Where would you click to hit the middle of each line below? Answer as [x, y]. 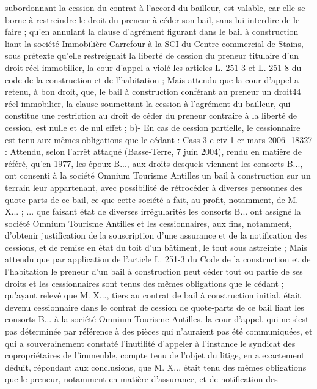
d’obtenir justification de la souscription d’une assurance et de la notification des [156, 235]
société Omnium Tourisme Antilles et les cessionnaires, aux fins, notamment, [148, 223]
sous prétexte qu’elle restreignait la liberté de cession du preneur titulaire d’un [152, 55]
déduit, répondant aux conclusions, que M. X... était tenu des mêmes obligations [156, 367]
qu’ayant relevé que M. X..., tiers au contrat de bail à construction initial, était [153, 295]
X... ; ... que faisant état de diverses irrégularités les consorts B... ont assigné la [153, 211]
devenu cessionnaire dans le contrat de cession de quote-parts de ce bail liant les [155, 307]
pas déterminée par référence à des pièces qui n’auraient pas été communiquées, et [159, 331]
